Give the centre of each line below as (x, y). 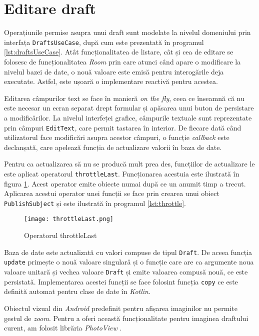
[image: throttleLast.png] (69, 219)
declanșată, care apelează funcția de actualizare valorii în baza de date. (113, 147)
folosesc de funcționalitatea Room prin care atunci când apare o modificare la (122, 61)
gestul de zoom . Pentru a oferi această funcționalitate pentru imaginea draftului (126, 318)
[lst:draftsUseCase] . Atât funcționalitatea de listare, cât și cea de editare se (119, 52)
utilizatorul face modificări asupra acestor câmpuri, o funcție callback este (117, 137)
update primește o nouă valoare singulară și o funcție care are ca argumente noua (129, 262)
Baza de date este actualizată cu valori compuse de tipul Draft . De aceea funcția (128, 252)
